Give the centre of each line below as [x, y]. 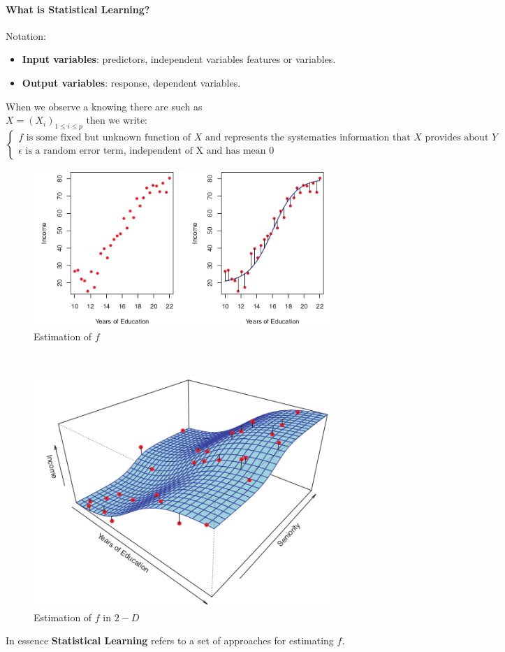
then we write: [117, 120]
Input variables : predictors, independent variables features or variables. [179, 59]
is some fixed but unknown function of [109, 138]
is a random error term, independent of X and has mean [146, 151]
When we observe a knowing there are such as [104, 106]
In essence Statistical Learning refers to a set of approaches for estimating [170, 640]
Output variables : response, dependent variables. [131, 82]
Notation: [26, 35]
